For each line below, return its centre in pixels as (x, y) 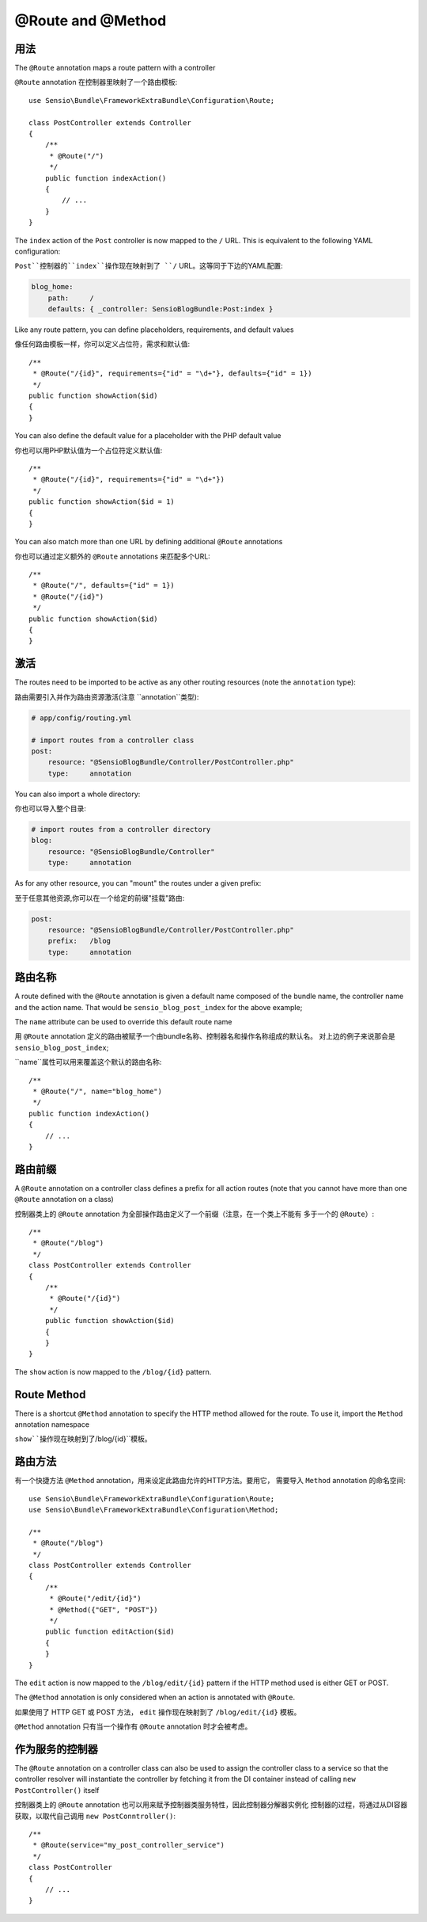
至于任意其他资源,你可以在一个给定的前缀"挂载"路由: (100, 898)
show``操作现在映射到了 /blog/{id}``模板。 (83, 1439)
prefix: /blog (79, 941)
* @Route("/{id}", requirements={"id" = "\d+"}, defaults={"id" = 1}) (172, 374)
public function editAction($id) (110, 1632)
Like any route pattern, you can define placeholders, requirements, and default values (154, 330)
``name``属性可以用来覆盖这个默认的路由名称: (88, 1062)
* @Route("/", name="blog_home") (97, 1091)
